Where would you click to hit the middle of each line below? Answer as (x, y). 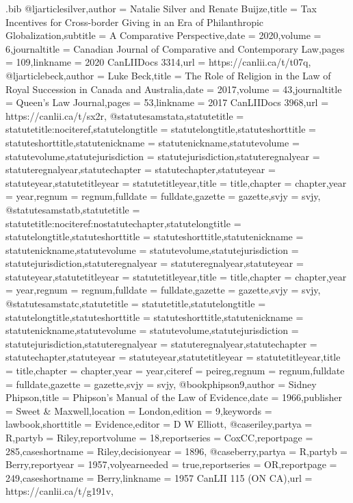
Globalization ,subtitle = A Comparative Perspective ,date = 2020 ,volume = (164, 35)
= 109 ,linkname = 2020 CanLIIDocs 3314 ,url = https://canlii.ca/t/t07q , (158, 62)
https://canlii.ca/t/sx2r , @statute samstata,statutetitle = (125, 115)
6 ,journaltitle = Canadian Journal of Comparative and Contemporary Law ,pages (175, 48)
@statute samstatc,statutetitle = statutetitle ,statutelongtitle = (136, 304)
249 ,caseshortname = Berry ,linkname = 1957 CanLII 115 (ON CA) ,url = (159, 477)
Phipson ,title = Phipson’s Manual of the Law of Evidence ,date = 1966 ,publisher (174, 397)
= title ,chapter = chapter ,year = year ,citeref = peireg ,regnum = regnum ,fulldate (175, 371)
